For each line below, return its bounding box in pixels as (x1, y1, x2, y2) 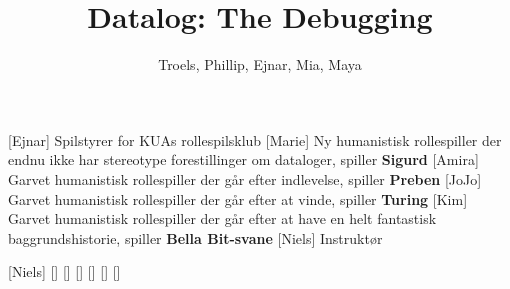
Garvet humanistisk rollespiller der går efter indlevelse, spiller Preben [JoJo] (8, 168, 482, 189)
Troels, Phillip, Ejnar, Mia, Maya (158, 54, 362, 75)
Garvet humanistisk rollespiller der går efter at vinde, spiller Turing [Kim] (8, 188, 468, 209)
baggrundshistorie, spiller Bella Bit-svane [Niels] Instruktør (8, 227, 383, 248)
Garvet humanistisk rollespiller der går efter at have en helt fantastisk (8, 208, 437, 229)
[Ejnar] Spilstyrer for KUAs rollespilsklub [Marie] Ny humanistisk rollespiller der (8, 129, 502, 150)
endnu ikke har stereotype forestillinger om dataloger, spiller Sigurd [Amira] (8, 149, 479, 170)
